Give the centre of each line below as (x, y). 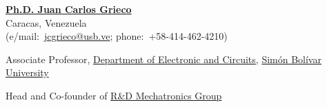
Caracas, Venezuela (46, 22)
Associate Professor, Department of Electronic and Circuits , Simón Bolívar (163, 59)
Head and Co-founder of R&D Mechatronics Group (114, 95)
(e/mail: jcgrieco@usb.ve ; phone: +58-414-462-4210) (117, 36)
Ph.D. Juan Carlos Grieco (69, 9)
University (27, 72)
